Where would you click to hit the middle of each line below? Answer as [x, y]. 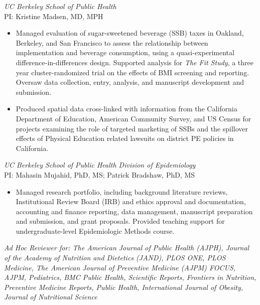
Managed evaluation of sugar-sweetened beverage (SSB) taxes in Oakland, [130, 33]
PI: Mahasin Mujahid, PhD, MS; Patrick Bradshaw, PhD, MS [100, 174]
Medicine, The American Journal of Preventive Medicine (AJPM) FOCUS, [120, 267]
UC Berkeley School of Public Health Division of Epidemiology [100, 165]
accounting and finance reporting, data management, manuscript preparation [134, 211]
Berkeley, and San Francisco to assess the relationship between [112, 42]
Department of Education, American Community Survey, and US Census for [134, 118]
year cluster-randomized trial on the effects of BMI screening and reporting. [133, 72]
